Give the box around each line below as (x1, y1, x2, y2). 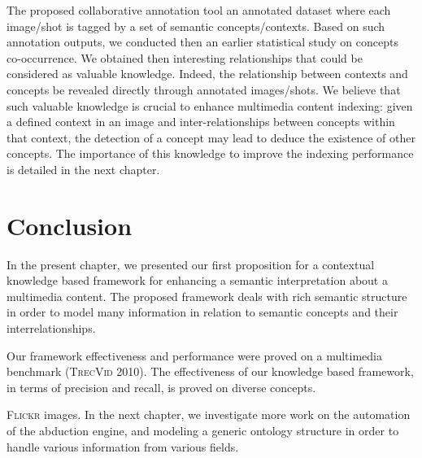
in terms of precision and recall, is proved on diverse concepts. (7, 378, 316, 395)
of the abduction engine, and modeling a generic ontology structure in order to (7, 422, 399, 438)
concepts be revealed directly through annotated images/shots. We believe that (7, 81, 401, 98)
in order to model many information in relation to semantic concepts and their (7, 303, 398, 321)
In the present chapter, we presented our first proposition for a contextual (7, 255, 375, 273)
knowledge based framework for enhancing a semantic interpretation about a (7, 272, 388, 289)
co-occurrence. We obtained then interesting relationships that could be (7, 49, 363, 66)
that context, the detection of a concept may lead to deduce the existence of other (7, 129, 415, 146)
